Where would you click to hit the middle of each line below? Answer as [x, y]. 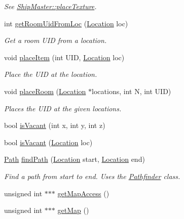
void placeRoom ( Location [45, 91]
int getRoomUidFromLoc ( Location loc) [66, 23]
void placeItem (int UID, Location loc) [64, 57]
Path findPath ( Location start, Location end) [75, 159]
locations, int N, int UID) [132, 91]
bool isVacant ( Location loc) [48, 142]
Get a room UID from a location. [56, 40]
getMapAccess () [83, 193]
